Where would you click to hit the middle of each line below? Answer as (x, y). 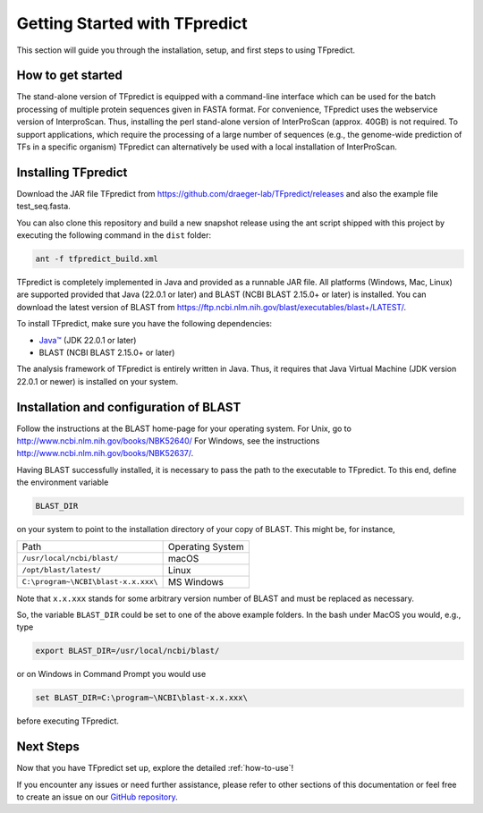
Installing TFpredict (72, 172)
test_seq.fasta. (43, 207)
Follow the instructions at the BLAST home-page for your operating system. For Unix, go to (184, 428)
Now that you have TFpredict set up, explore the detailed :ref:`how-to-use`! (155, 768)
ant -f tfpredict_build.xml (97, 259)
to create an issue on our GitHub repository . (97, 797)
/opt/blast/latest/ (62, 570)
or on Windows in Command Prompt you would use (111, 674)
